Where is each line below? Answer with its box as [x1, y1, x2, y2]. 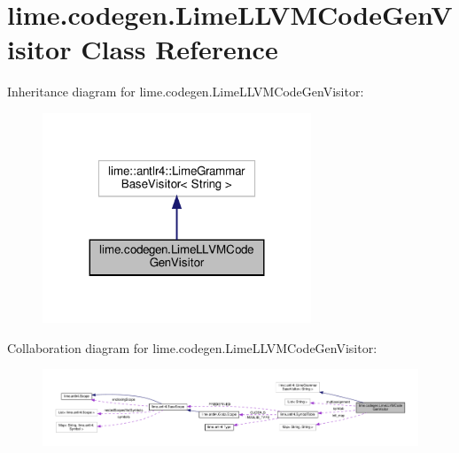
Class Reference [81, 31, 278, 67]
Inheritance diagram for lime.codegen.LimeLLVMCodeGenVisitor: [7, 82, 364, 101]
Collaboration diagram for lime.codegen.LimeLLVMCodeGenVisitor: [7, 338, 377, 357]
